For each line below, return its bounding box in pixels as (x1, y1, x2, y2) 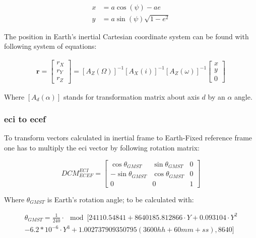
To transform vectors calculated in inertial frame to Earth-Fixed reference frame (4, 132, 252, 143)
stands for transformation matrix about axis (63, 91, 200, 102)
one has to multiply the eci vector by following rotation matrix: (4, 142, 200, 152)
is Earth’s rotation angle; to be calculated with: (47, 194, 194, 204)
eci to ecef (4, 113, 46, 125)
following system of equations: (4, 41, 97, 51)
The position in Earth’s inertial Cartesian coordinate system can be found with (4, 31, 249, 41)
